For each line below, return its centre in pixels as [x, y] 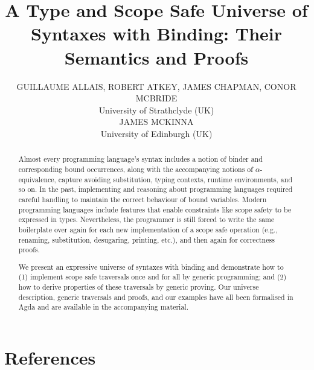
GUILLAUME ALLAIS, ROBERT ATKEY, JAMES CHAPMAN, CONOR [156, 86]
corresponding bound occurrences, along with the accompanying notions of [136, 169]
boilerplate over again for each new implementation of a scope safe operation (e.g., [148, 229]
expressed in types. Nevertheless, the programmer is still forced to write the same [146, 219]
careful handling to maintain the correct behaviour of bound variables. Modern [143, 199]
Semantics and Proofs [156, 57]
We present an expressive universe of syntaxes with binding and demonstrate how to [151, 266]
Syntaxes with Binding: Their [156, 33]
